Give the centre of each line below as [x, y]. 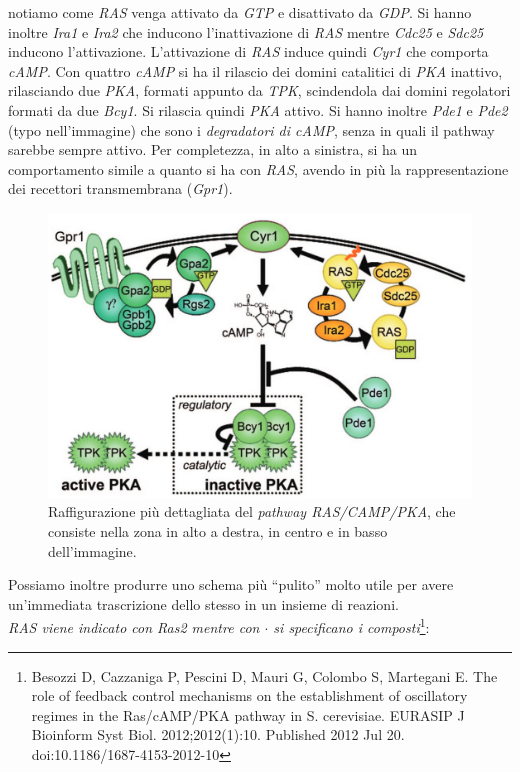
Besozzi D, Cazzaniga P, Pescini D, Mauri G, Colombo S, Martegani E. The [264, 675]
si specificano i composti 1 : [351, 626]
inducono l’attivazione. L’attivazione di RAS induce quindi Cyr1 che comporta [248, 51]
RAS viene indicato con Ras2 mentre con [134, 627]
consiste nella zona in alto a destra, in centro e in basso [218, 531]
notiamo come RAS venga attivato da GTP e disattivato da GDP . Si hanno [240, 12]
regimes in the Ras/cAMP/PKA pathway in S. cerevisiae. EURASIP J [248, 714]
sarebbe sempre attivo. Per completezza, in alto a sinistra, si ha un [213, 149]
